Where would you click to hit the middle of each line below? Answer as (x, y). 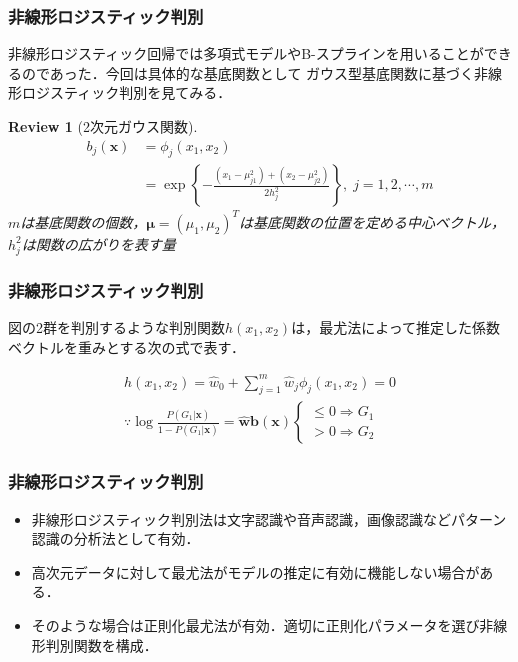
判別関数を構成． (101, 644)
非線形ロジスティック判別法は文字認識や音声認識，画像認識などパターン (269, 518)
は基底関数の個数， (83, 221)
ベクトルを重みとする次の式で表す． (127, 346)
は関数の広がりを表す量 (98, 243)
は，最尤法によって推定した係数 (396, 326)
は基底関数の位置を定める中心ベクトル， (372, 221)
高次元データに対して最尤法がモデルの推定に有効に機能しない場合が (255, 571)
